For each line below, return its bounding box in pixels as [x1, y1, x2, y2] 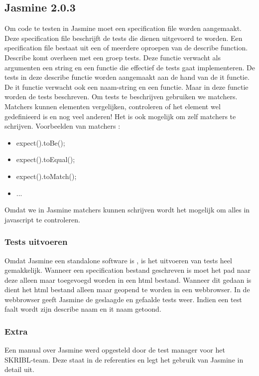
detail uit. [4, 364, 34, 375]
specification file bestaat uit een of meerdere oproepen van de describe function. [4, 42, 248, 53]
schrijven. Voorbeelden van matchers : [4, 121, 121, 131]
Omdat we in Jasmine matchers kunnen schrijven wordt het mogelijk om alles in [4, 204, 250, 215]
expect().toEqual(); [16, 154, 75, 165]
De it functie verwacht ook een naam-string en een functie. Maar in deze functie [4, 81, 249, 92]
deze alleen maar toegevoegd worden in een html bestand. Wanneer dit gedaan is [4, 274, 252, 285]
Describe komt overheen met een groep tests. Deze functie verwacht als [4, 52, 221, 62]
